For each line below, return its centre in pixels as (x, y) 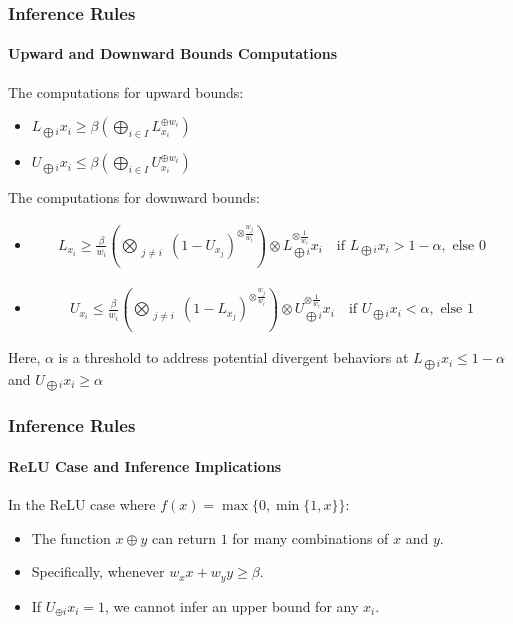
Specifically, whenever (98, 571)
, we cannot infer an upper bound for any (232, 605)
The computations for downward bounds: (134, 197)
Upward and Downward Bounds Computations (173, 53)
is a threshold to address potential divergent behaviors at (233, 357)
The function (71, 537)
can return (184, 537)
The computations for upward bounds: (126, 91)
